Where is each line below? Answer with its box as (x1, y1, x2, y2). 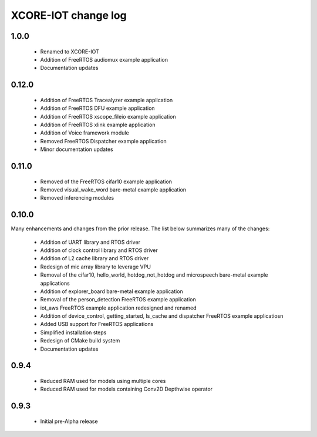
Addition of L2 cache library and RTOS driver (40, 255, 149, 262)
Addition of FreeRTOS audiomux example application (40, 56, 168, 63)
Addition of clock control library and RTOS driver (40, 247, 158, 254)
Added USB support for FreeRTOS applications (40, 321, 154, 328)
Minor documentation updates (40, 146, 114, 153)
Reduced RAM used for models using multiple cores (40, 378, 166, 385)
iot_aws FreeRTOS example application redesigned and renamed (40, 304, 197, 311)
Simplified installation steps (40, 329, 107, 336)
